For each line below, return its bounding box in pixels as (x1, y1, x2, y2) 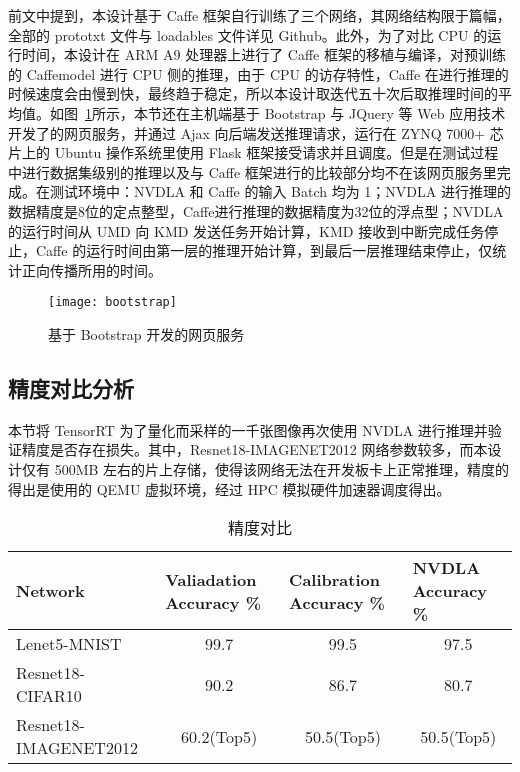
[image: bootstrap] (48, 295, 177, 310)
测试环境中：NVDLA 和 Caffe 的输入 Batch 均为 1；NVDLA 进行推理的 (49, 181, 511, 202)
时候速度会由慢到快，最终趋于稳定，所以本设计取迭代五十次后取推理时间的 (8, 83, 498, 104)
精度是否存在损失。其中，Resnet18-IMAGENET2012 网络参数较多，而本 (21, 439, 488, 460)
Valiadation (165, 567, 257, 591)
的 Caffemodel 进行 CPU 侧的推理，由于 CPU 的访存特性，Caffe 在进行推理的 (8, 63, 509, 84)
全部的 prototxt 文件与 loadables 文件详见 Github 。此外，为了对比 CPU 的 (8, 24, 488, 45)
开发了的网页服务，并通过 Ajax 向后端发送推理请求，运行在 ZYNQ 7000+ (8, 122, 486, 143)
